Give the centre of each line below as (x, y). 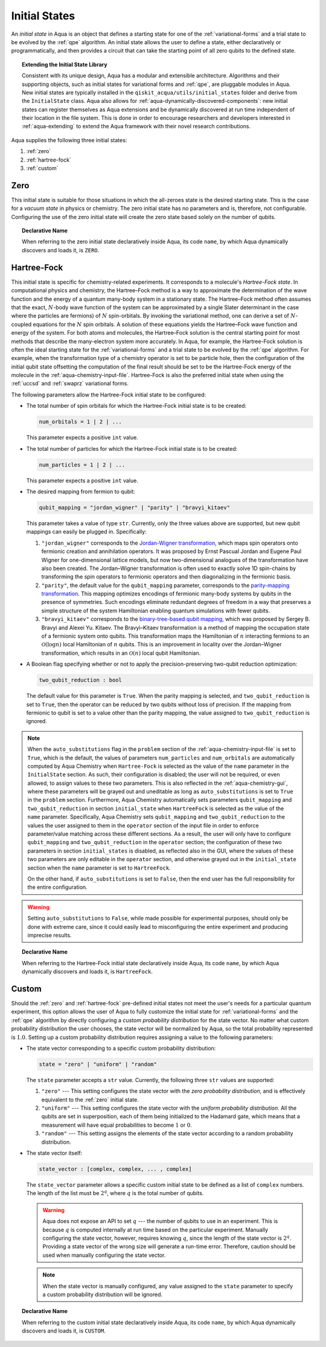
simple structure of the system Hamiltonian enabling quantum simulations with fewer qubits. (156, 611)
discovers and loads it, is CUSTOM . (64, 1331)
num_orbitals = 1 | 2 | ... (80, 422)
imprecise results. (50, 935)
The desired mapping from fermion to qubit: (81, 491)
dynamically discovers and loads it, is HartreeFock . (88, 972)
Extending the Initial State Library (65, 64)
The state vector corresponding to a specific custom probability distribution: (121, 1048)
